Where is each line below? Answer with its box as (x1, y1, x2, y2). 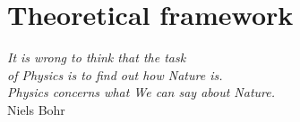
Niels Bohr (7, 100, 65, 118)
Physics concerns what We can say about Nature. (7, 83, 276, 102)
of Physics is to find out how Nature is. (7, 65, 223, 84)
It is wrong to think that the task (7, 48, 186, 67)
